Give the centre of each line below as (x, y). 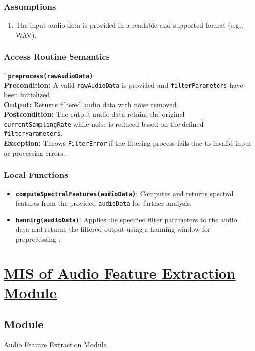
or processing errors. (35, 153)
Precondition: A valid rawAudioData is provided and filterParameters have (124, 85)
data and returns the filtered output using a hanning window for (113, 229)
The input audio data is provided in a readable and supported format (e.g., (129, 25)
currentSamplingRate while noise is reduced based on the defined (104, 123)
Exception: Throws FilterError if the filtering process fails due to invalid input (128, 143)
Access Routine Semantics (57, 57)
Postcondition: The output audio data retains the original (94, 114)
